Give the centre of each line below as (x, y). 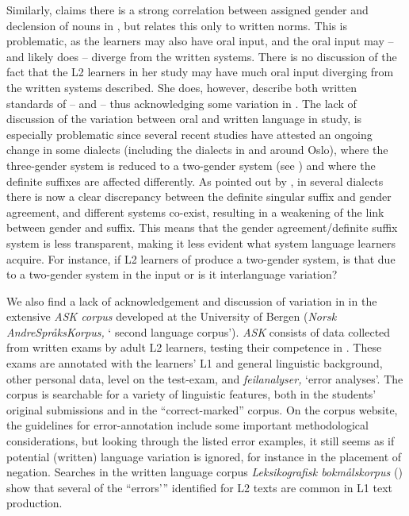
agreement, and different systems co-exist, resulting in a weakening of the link (195, 212)
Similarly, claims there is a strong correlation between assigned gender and (187, 10)
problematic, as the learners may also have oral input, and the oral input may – (200, 41)
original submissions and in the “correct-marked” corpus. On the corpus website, (202, 409)
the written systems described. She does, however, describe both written (182, 87)
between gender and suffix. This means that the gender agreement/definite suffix (202, 227)
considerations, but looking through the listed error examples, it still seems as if (201, 441)
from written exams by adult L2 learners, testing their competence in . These (194, 347)
